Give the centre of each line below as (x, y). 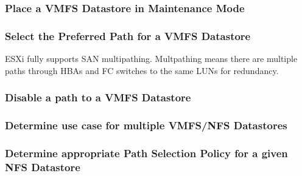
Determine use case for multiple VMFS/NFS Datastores (146, 125)
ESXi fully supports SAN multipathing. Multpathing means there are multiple (151, 59)
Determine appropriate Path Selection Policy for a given (146, 153)
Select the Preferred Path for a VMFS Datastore (128, 36)
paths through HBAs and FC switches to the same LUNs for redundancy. (142, 70)
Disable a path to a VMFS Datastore (98, 97)
